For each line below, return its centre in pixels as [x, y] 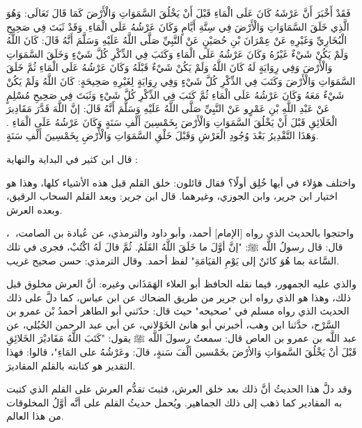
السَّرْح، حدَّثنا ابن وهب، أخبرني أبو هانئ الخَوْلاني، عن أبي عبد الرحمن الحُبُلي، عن [173, 324]
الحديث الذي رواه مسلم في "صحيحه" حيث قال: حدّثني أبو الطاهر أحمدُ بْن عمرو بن [178, 311]
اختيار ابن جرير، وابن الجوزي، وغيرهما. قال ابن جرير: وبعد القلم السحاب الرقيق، [172, 196]
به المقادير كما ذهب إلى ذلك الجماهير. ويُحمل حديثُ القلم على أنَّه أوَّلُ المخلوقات [174, 402]
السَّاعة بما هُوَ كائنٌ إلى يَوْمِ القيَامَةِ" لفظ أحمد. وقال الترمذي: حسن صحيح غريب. [173, 260]
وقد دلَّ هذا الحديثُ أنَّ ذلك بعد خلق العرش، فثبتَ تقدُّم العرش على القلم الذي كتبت [179, 389]
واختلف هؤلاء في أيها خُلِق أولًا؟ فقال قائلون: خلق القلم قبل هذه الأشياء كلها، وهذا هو [181, 182]
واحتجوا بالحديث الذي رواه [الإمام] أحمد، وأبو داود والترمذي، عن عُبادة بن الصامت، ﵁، [180, 233]
